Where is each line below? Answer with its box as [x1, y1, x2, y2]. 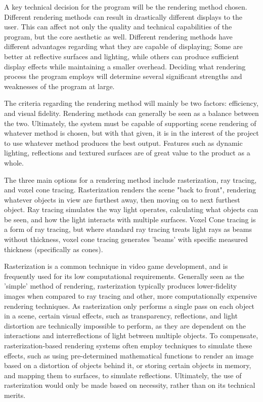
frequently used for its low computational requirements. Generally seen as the [4, 270, 244, 281]
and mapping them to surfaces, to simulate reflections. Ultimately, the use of [4, 370, 242, 380]
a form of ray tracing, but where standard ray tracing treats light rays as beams [4, 224, 252, 234]
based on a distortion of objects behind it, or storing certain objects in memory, [4, 360, 251, 371]
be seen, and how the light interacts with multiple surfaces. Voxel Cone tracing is [4, 214, 256, 224]
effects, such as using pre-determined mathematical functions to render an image [4, 350, 254, 360]
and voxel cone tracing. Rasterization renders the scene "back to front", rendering [4, 184, 256, 195]
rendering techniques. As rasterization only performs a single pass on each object [4, 300, 255, 311]
